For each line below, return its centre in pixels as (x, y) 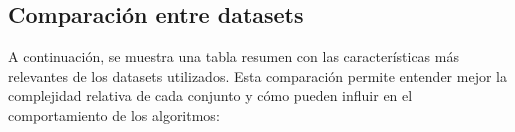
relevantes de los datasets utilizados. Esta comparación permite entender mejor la (257, 75)
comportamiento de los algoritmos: (114, 114)
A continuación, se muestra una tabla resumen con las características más (233, 56)
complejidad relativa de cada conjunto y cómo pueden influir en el (210, 95)
